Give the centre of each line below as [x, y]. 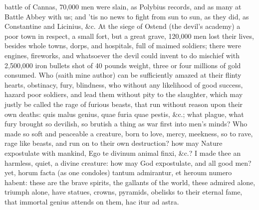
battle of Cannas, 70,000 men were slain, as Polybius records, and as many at [123, 6]
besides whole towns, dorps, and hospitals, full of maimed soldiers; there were [123, 46]
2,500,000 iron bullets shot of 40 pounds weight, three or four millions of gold [123, 65]
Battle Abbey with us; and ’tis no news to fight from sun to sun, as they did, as [127, 16]
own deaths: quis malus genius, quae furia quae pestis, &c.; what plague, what [124, 114]
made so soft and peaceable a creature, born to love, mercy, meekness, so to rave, [129, 133]
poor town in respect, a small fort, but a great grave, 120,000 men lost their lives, [129, 36]
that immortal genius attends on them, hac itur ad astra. [92, 201]
